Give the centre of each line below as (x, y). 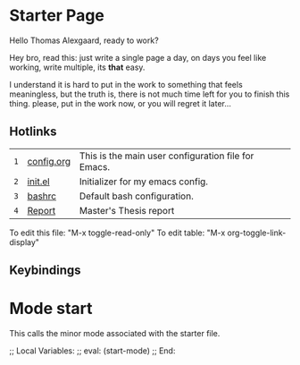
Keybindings (46, 271)
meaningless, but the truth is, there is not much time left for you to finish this (150, 94)
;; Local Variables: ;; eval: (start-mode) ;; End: (92, 351)
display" (25, 242)
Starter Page (57, 16)
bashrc (42, 196)
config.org (49, 161)
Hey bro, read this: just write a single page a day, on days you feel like (138, 57)
